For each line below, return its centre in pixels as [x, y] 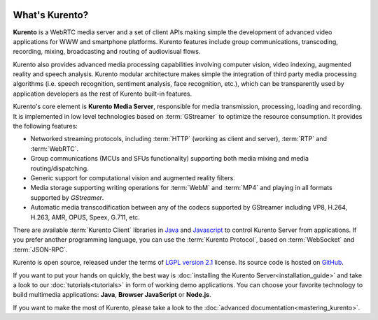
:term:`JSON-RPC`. [40, 249]
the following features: [45, 126]
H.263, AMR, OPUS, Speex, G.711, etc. [85, 217]
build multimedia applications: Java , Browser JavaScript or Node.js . [112, 295]
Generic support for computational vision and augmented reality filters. [133, 177]
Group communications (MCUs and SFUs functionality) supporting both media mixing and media [170, 159]
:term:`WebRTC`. [55, 148]
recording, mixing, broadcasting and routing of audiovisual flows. [107, 52]
